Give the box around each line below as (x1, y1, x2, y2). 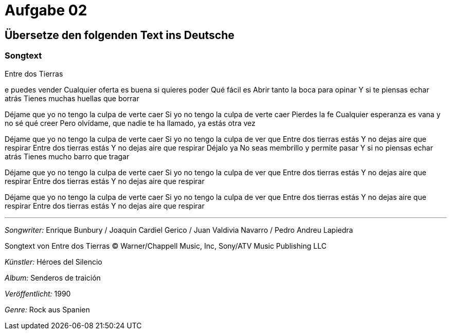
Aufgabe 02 (5, 2, 87, 19)
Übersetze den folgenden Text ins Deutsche (5, 28, 234, 42)
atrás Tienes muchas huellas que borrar (5, 94, 139, 103)
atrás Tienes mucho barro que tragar (5, 152, 130, 161)
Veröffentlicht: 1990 (5, 289, 71, 298)
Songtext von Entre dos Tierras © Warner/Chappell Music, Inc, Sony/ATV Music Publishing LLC (5, 241, 327, 250)
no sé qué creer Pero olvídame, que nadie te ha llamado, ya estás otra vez (5, 118, 256, 127)
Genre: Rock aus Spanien (5, 305, 90, 314)
